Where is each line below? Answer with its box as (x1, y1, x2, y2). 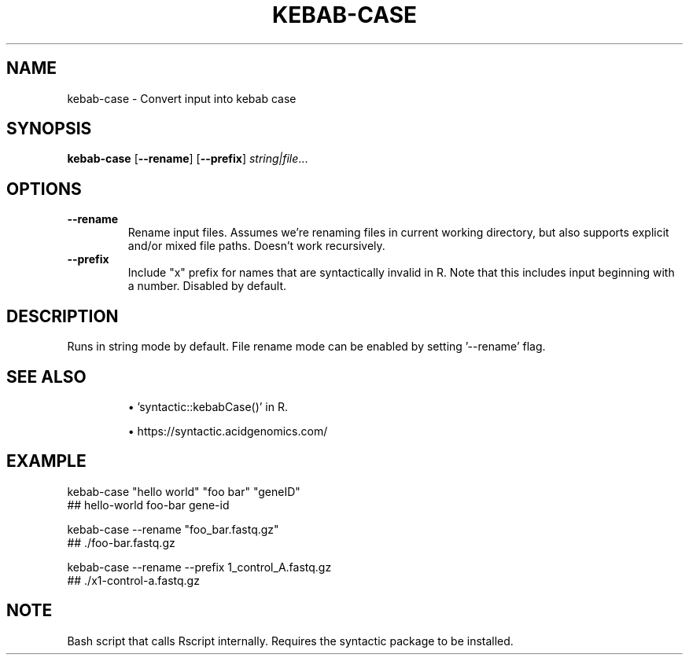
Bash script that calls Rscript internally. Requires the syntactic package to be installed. (67, 633, 514, 648)
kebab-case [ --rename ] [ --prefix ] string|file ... (67, 152, 308, 166)
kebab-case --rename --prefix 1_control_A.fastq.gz (67, 560, 332, 574)
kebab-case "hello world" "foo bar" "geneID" (67, 484, 300, 498)
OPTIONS (6, 178, 82, 199)
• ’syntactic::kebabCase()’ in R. (127, 399, 289, 413)
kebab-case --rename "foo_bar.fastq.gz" (67, 522, 279, 536)
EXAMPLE (6, 451, 87, 472)
